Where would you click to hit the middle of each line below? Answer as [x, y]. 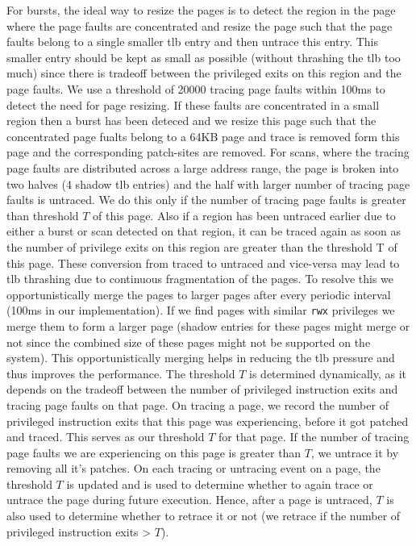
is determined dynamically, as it [328, 373]
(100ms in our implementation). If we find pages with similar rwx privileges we [201, 310]
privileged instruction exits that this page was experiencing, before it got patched [208, 421]
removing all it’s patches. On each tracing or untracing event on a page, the [193, 468]
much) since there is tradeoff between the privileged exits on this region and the [204, 73]
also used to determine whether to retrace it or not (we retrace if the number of [204, 516]
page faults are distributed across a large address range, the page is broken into [203, 167]
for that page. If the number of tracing [314, 437]
